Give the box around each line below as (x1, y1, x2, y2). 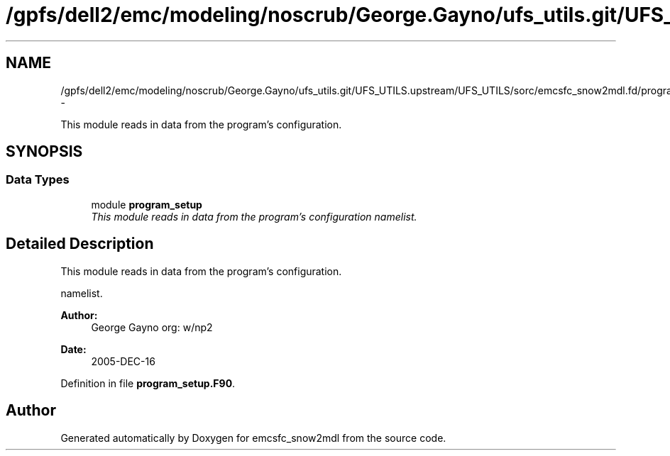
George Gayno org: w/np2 (91, 321, 213, 333)
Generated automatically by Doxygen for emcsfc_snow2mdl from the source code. (60, 431, 446, 444)
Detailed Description (6, 235, 154, 253)
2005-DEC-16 (91, 355, 155, 367)
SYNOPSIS (6, 143, 83, 161)
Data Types (6, 172, 70, 187)
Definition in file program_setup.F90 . (60, 377, 236, 389)
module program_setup (91, 198, 202, 211)
